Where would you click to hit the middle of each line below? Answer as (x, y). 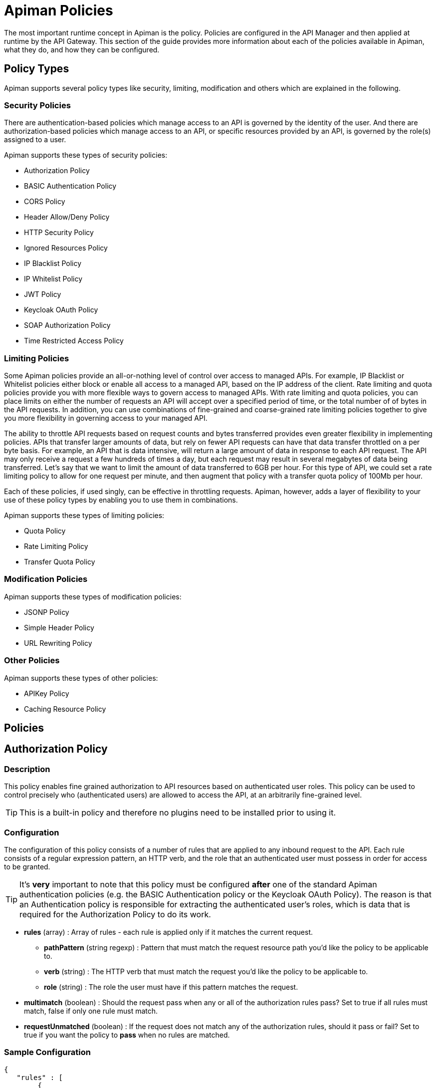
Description (27, 769)
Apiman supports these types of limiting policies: (84, 516)
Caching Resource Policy (65, 709)
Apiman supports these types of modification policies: (93, 596)
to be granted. (27, 866)
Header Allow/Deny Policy (67, 217)
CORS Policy (45, 202)
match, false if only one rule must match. (91, 1011)
